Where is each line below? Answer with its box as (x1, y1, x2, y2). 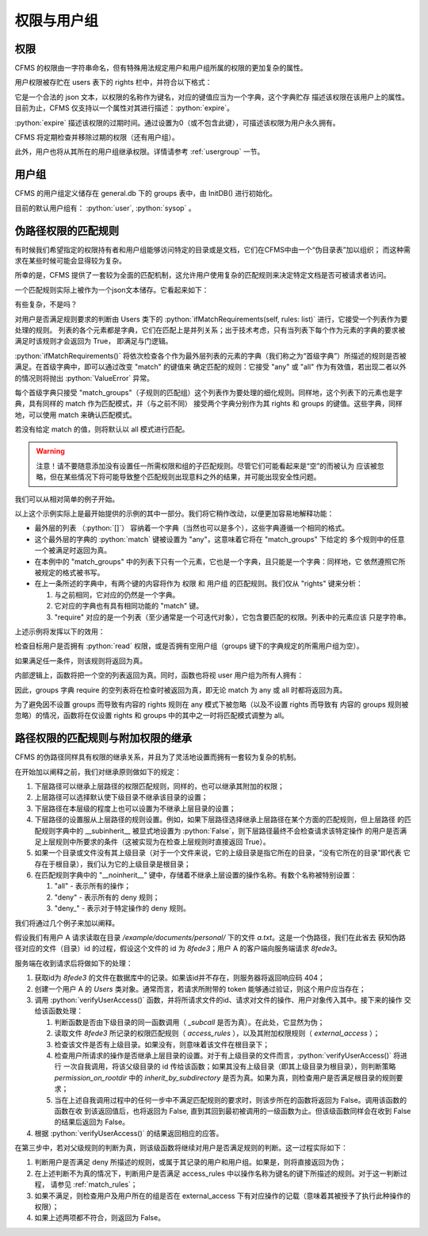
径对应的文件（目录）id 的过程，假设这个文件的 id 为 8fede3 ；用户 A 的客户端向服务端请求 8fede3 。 (14, 944, 342, 954)
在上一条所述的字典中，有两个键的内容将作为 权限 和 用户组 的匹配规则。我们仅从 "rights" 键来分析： (34, 579, 364, 589)
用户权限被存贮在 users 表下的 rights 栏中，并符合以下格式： (14, 78, 212, 87)
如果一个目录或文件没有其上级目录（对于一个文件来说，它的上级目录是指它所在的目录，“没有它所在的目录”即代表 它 (34, 848, 411, 858)
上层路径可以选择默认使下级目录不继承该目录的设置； (34, 793, 208, 802)
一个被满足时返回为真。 (34, 546, 111, 555)
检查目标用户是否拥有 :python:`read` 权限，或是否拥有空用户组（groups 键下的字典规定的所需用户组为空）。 (14, 641, 364, 651)
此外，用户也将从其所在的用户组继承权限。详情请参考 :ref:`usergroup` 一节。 (14, 147, 265, 156)
